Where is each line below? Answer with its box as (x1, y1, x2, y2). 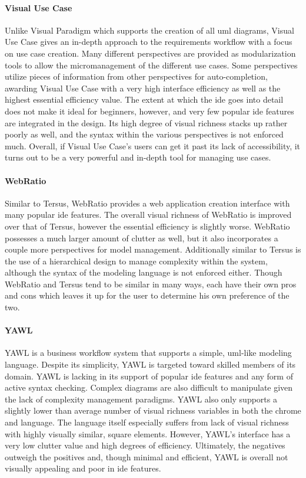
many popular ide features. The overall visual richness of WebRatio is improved (5, 208, 292, 221)
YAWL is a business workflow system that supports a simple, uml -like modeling (5, 346, 292, 359)
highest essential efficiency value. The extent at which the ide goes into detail (5, 93, 284, 106)
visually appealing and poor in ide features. (5, 462, 161, 474)
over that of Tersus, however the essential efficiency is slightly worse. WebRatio (5, 220, 290, 232)
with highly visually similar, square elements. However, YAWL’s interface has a (5, 427, 291, 440)
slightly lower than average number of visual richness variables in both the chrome (5, 404, 301, 417)
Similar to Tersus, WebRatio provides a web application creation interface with (5, 197, 290, 209)
